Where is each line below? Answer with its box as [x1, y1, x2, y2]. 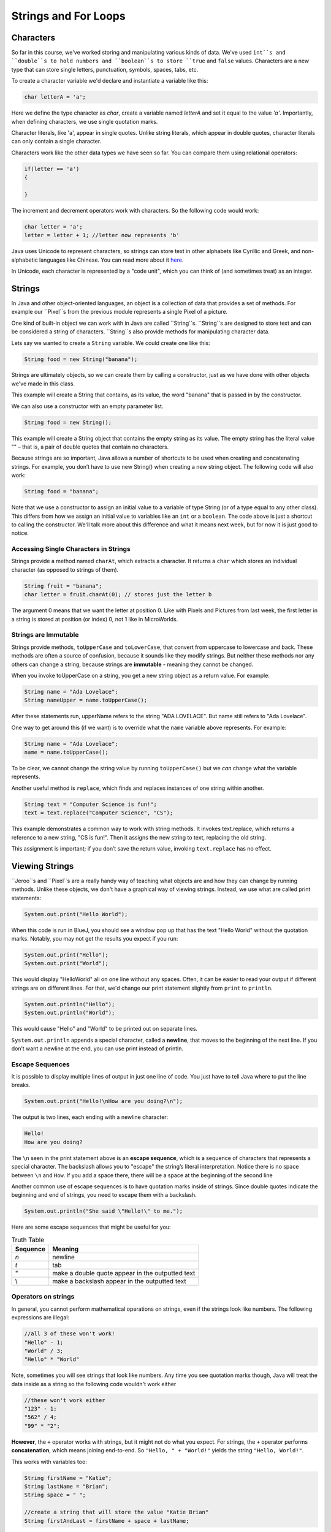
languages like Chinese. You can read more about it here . [39, 256, 184, 264]
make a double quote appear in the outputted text [52, 1269, 196, 1278]
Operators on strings [11, 1292, 75, 1301]
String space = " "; [24, 1492, 86, 1498]
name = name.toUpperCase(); [24, 749, 108, 756]
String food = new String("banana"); [24, 355, 138, 363]
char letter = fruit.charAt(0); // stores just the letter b [24, 591, 212, 598]
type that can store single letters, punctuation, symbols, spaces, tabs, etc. [11, 66, 199, 73]
